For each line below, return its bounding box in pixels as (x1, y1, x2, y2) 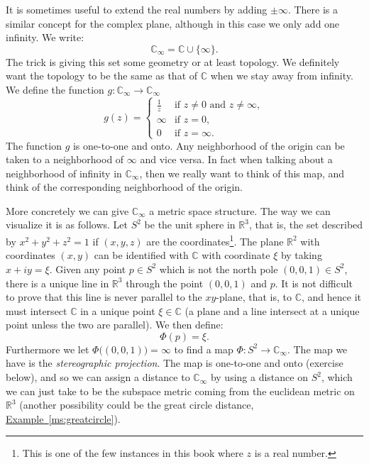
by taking (280, 248, 322, 263)
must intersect (6, 303, 67, 318)
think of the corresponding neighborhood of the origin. (6, 179, 243, 194)
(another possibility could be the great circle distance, (19, 397, 254, 412)
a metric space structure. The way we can (149, 203, 331, 218)
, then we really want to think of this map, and (139, 165, 345, 180)
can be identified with (94, 248, 189, 263)
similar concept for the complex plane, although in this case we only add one (6, 16, 340, 31)
